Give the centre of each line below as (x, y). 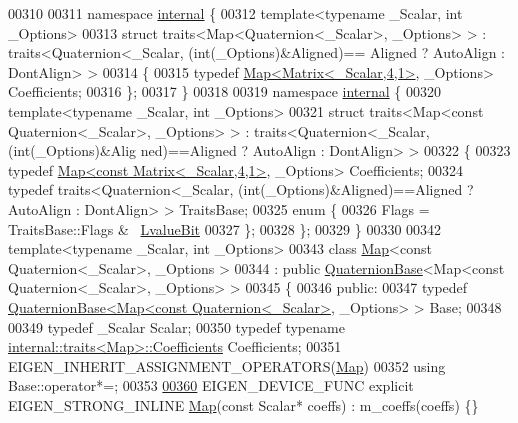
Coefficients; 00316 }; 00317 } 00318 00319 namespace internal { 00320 (224, 91)
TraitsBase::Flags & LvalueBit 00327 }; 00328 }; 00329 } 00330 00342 (225, 228)
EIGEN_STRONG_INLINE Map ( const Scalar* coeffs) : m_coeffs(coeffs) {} (243, 404)
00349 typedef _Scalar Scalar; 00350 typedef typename (176, 326)
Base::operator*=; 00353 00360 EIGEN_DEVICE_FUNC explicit (211, 385)
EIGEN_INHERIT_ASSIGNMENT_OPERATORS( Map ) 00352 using (227, 365)
